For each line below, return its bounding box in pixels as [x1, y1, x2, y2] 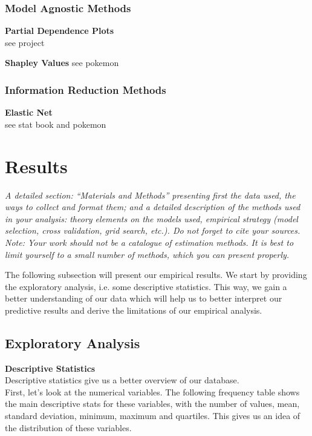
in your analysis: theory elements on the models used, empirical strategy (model [5, 212, 298, 225]
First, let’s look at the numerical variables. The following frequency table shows [5, 385, 300, 398]
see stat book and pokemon [5, 117, 106, 130]
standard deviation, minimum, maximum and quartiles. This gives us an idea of [5, 409, 301, 422]
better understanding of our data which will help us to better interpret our [5, 292, 282, 305]
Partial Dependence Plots [5, 24, 114, 37]
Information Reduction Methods [5, 82, 166, 97]
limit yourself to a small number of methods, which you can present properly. [5, 248, 290, 260]
